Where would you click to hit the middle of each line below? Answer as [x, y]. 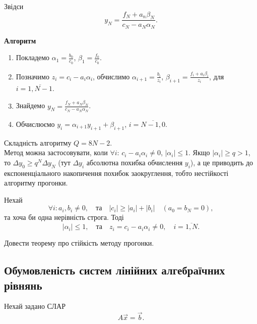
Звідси [14, 6]
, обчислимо [111, 76]
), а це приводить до [222, 162]
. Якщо [199, 152]
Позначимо [33, 76]
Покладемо [33, 57]
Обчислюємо [35, 124]
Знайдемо [30, 105]
